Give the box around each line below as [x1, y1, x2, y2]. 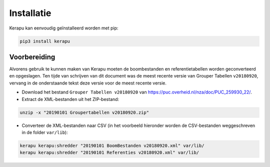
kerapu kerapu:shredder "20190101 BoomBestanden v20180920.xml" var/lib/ [19, 142, 204, 148]
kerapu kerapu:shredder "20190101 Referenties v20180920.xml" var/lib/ [19, 150, 199, 155]
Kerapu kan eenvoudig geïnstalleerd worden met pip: [9, 25, 118, 31]
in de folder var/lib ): [21, 129, 68, 135]
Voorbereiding [9, 52, 55, 61]
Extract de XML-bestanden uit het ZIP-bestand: [21, 96, 119, 102]
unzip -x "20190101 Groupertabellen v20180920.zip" [19, 109, 149, 115]
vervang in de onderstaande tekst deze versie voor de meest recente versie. [9, 80, 167, 86]
